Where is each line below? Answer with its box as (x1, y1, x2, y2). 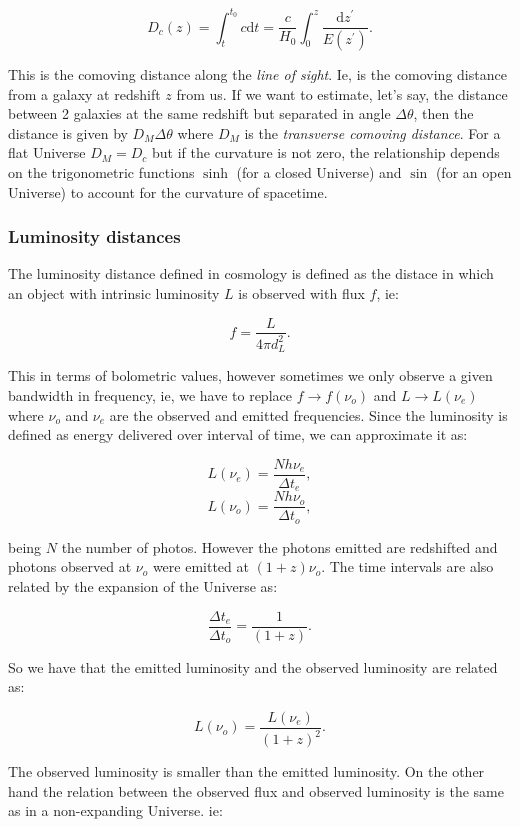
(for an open (435, 161, 512, 182)
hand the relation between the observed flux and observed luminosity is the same (8, 780, 504, 801)
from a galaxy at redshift (8, 83, 161, 104)
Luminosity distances (8, 224, 181, 249)
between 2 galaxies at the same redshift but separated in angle (8, 103, 391, 124)
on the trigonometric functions (8, 161, 195, 182)
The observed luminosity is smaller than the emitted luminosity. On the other (8, 761, 485, 782)
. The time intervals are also (321, 556, 494, 577)
